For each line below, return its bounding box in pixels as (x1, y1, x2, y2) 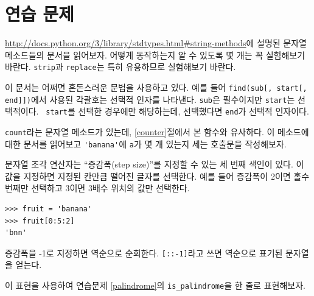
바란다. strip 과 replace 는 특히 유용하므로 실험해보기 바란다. (5, 60, 236, 73)
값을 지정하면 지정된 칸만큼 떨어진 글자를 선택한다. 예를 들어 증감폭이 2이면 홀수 (5, 169, 310, 182)
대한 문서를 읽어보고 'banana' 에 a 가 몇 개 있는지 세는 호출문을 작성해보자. (5, 137, 287, 150)
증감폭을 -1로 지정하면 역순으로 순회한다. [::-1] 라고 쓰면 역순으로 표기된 (5, 246, 283, 259)
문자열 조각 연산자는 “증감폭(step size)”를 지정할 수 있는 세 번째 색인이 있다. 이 (5, 158, 304, 171)
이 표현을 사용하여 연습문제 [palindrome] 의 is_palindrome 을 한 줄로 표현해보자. (5, 279, 305, 292)
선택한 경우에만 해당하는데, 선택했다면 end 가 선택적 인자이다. (78, 105, 309, 118)
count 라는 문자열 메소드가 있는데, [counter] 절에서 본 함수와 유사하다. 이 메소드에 (5, 125, 309, 138)
